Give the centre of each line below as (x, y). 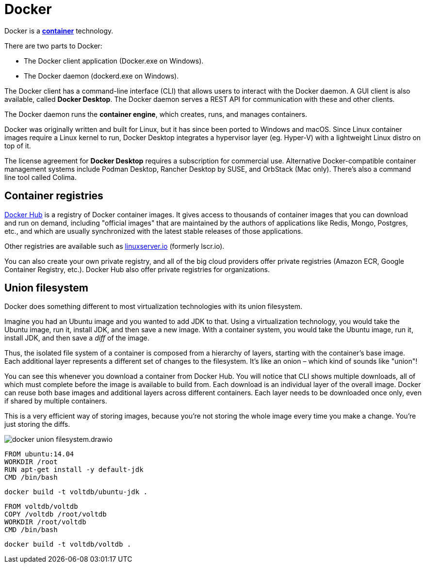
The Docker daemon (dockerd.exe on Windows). (101, 76)
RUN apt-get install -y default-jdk (74, 470)
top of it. (18, 146)
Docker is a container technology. (59, 31)
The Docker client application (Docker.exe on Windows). (114, 61)
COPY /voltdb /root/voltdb (56, 514)
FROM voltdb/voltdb (41, 507)
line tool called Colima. (41, 177)
